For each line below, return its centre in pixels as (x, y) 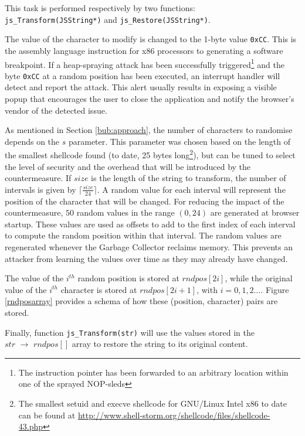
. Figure (275, 289)
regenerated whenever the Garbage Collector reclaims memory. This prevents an (149, 247)
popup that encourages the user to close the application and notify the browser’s (150, 98)
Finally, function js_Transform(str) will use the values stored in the (130, 332)
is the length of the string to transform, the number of (189, 178)
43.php (31, 426)
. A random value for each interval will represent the (191, 189)
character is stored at (99, 289)
